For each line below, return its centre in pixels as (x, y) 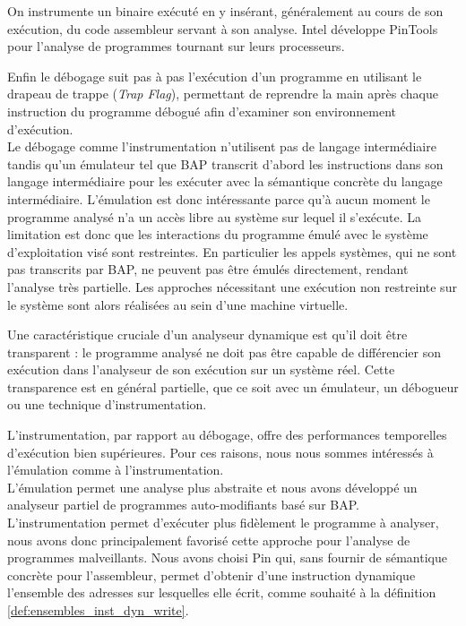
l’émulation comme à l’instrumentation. (116, 470)
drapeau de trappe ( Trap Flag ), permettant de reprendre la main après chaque (223, 94)
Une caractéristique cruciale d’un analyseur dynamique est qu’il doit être (207, 334)
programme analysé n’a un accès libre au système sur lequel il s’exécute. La (214, 216)
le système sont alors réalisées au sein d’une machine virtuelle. (178, 304)
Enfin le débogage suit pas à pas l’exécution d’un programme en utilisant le (215, 76)
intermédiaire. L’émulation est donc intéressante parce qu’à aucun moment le (219, 198)
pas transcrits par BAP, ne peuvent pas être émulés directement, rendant (208, 269)
